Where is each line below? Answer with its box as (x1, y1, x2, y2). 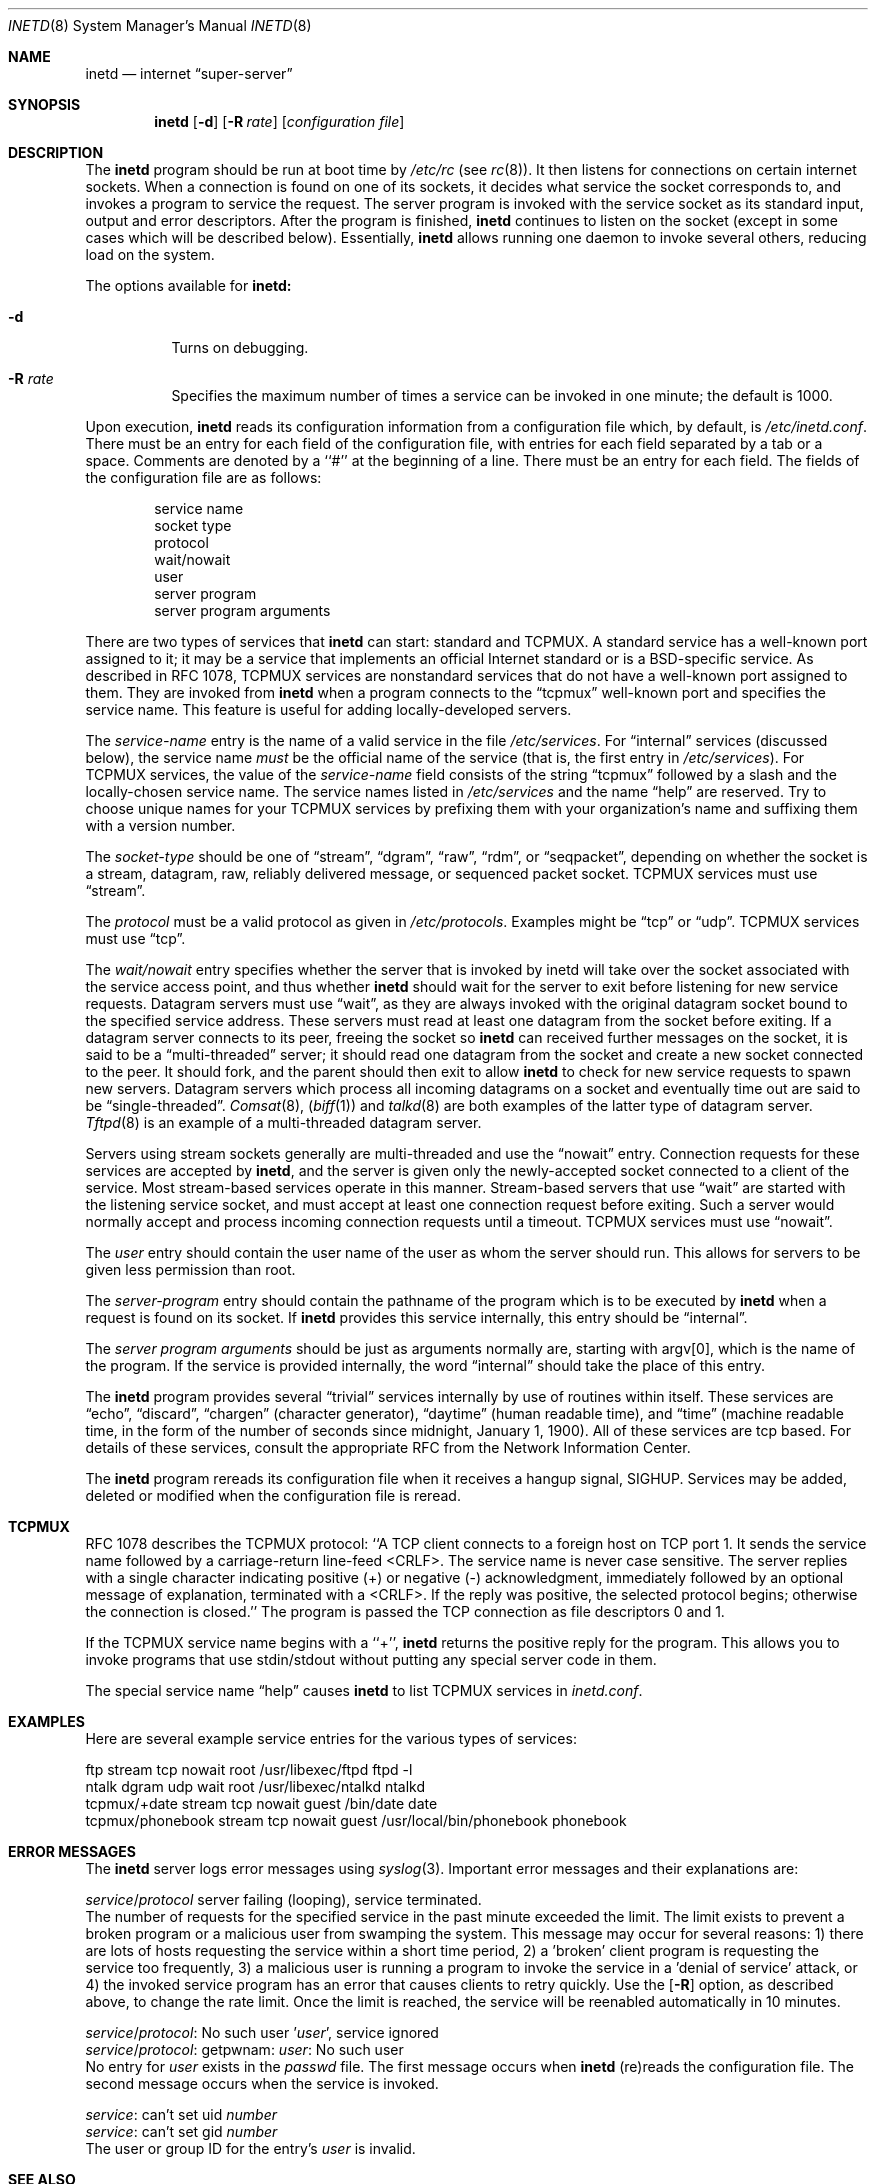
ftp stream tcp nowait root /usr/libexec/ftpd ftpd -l (85, 1761, 413, 1778)
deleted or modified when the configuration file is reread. (85, 1487, 461, 1504)
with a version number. (85, 817, 236, 834)
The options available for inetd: (85, 277, 292, 294)
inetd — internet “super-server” (85, 65, 293, 82)
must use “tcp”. (85, 930, 186, 947)
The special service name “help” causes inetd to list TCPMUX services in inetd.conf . (85, 1682, 643, 1699)
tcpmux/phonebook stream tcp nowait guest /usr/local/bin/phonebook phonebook (85, 1812, 627, 1829)
